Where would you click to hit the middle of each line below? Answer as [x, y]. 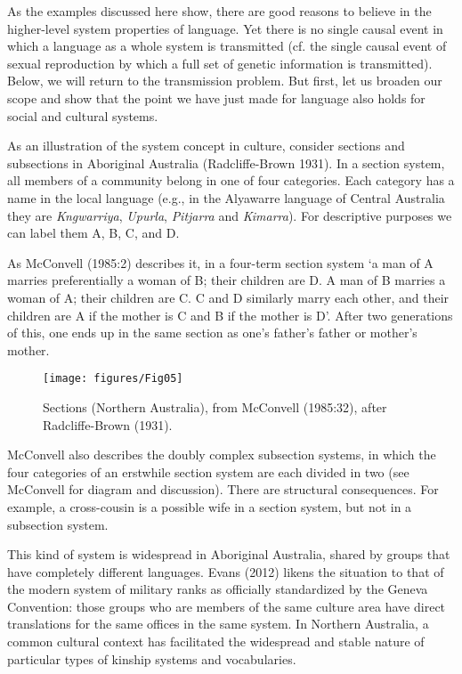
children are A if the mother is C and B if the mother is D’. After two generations [230, 315]
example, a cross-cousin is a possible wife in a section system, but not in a [210, 506]
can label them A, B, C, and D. [93, 233]
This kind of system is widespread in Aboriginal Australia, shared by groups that [229, 554]
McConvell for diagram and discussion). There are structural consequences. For [223, 489]
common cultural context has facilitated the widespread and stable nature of [216, 642]
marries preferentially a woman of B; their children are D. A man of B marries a [227, 280]
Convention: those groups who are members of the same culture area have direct [227, 606]
